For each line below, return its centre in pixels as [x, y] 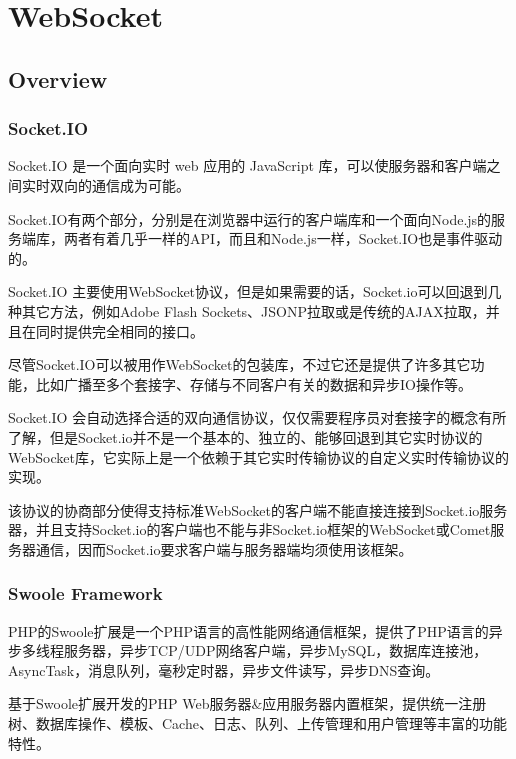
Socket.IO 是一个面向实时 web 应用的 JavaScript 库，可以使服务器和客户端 [247, 165]
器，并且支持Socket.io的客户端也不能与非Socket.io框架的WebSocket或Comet [249, 529]
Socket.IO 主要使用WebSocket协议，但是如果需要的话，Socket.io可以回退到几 [255, 291]
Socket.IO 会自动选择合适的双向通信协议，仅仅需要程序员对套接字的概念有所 [257, 417]
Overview [58, 78]
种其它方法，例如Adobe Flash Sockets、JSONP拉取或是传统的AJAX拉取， [247, 310]
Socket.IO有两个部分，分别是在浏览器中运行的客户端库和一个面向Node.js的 [250, 218]
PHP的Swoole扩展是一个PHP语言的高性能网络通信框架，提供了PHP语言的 [248, 630]
